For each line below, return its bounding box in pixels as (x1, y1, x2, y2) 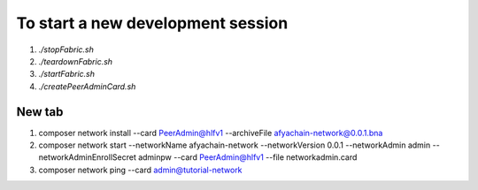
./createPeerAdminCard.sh (38, 80, 136, 92)
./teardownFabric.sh (38, 56, 113, 66)
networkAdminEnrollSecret (38, 152, 136, 163)
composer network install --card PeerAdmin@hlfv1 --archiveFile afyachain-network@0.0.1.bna (38, 127, 383, 138)
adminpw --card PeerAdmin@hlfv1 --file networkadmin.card (137, 152, 358, 163)
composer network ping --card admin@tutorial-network (38, 164, 243, 175)
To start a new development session (16, 13, 289, 33)
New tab (16, 104, 64, 119)
